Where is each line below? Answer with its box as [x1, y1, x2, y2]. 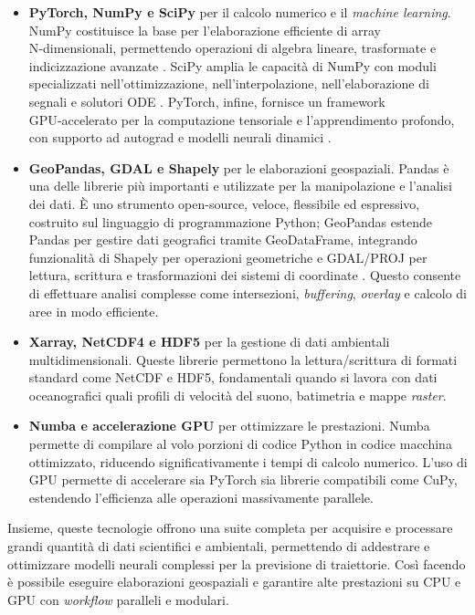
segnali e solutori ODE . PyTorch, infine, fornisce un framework [28, 91, 385, 110]
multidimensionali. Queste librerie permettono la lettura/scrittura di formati [28, 349, 458, 369]
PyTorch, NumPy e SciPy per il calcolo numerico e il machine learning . [28, 3, 451, 21]
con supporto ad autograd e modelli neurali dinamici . [28, 128, 332, 147]
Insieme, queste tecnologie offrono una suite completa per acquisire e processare [7, 518, 453, 537]
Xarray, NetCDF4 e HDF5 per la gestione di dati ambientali [28, 332, 390, 351]
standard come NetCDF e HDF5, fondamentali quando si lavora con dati [28, 368, 438, 387]
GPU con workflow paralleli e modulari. [7, 589, 229, 609]
